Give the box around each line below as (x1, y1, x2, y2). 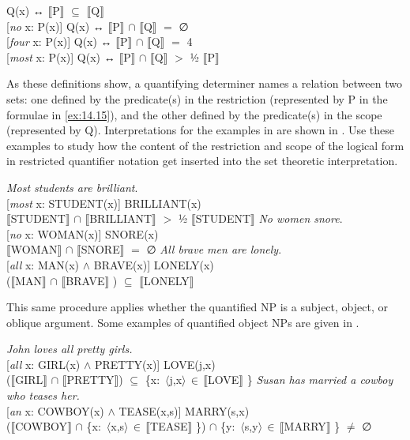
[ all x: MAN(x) (6, 256, 80, 273)
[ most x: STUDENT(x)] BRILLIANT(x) (6, 194, 201, 211)
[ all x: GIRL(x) (6, 355, 81, 372)
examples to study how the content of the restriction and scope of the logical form (6, 137, 404, 153)
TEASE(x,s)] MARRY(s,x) (118, 402, 250, 419)
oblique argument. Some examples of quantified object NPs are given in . (6, 314, 359, 330)
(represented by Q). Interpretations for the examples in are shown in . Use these (6, 122, 395, 138)
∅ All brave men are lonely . (146, 241, 282, 258)
